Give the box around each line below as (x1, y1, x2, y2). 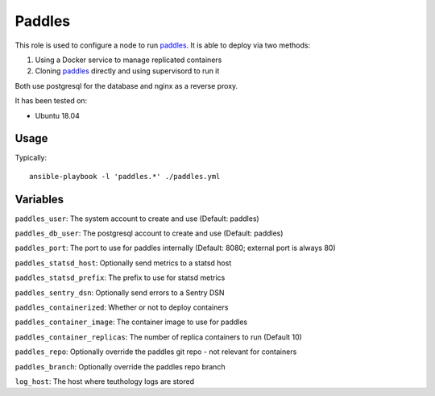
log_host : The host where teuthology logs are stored (14, 377, 195, 386)
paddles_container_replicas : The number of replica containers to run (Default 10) (14, 331, 302, 342)
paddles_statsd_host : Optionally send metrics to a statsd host (14, 258, 232, 268)
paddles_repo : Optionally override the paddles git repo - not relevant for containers (14, 347, 297, 356)
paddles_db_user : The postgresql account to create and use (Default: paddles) (14, 228, 284, 238)
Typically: (14, 153, 48, 163)
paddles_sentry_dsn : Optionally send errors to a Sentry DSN (14, 287, 225, 298)
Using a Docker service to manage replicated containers (35, 55, 222, 65)
